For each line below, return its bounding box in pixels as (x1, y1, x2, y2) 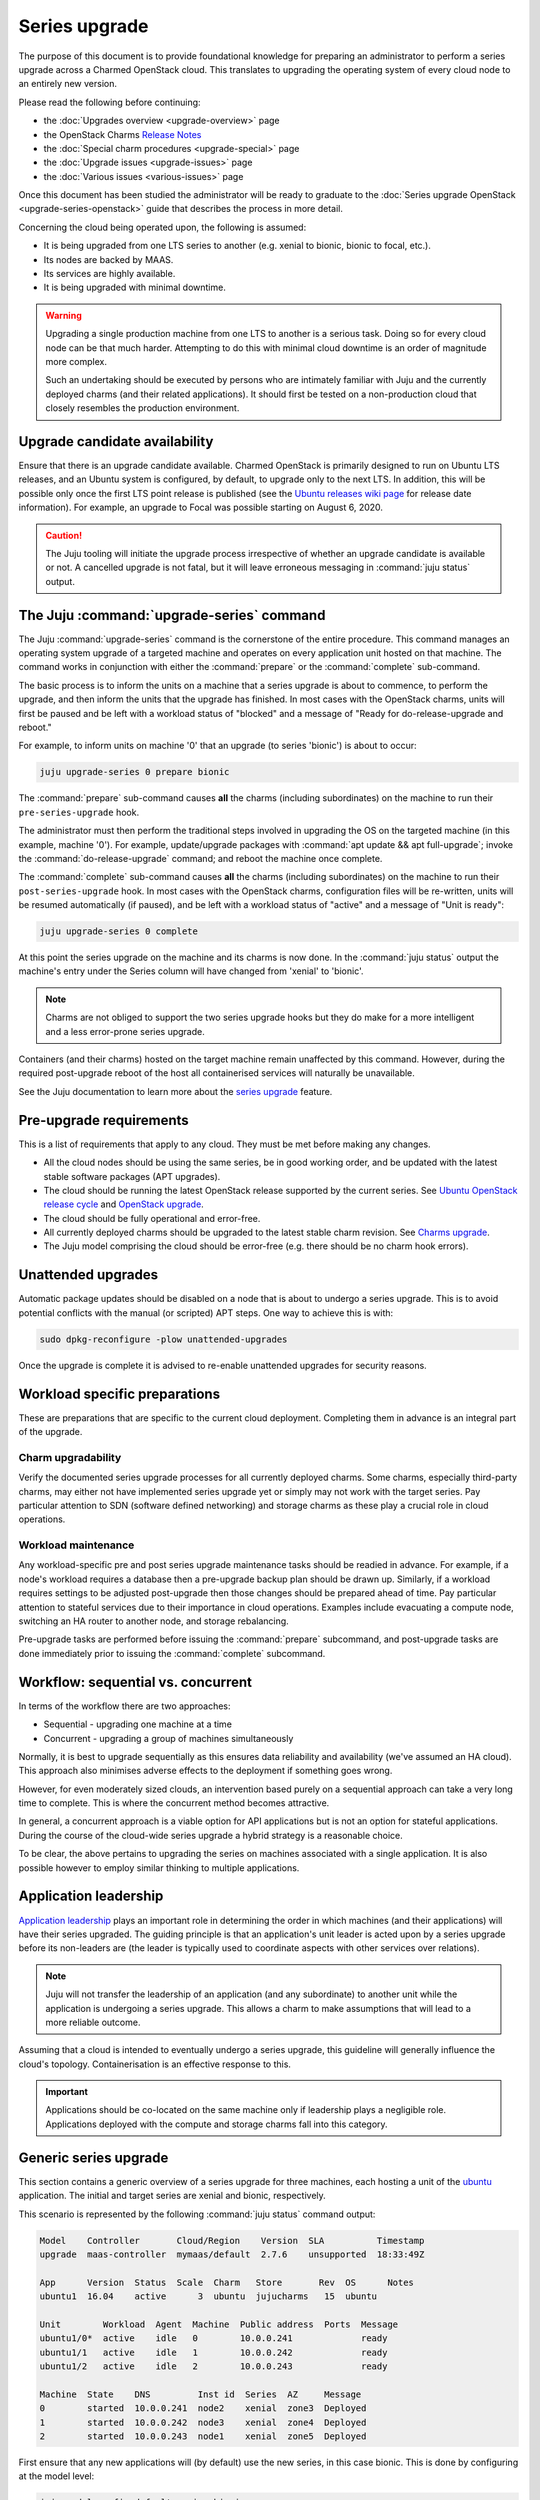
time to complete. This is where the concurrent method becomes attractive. (18, 1797, 330, 1809)
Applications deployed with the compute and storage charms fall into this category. (45, 2118, 389, 2130)
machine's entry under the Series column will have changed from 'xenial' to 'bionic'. (18, 965, 364, 977)
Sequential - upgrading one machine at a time (43, 1718, 232, 1730)
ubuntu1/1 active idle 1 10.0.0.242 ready (39, 2346, 388, 2358)
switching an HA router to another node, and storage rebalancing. (18, 1615, 289, 1627)
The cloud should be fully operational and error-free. (43, 1212, 261, 1224)
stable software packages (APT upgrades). (43, 1170, 221, 1182)
